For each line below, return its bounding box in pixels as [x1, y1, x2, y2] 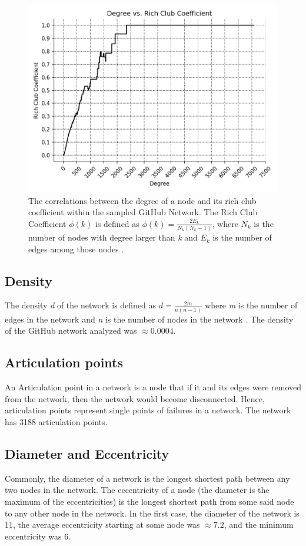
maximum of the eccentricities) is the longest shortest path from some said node [5, 495, 294, 507]
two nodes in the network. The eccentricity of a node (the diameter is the [5, 483, 270, 496]
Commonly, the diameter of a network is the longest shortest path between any [5, 472, 290, 484]
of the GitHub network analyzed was [5, 324, 137, 337]
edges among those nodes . [28, 242, 124, 255]
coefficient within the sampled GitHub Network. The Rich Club [28, 206, 258, 218]
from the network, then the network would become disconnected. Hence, [5, 392, 265, 404]
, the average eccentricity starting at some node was [13, 518, 200, 531]
